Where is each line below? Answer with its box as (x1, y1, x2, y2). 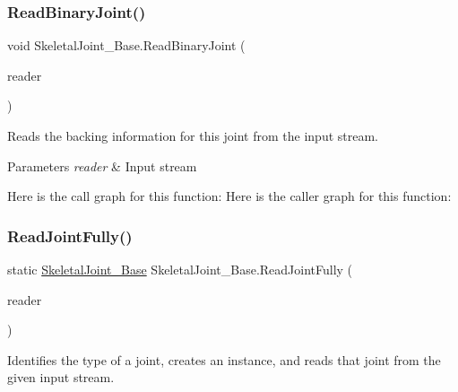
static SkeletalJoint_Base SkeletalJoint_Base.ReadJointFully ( (7, 260, 353, 278)
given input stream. (7, 368, 115, 387)
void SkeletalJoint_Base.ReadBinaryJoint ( (7, 36, 246, 55)
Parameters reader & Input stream (7, 156, 197, 175)
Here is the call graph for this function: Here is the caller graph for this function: (7, 187, 452, 205)
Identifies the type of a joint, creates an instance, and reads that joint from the (7, 350, 441, 369)
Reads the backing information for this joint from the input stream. (7, 126, 379, 144)
